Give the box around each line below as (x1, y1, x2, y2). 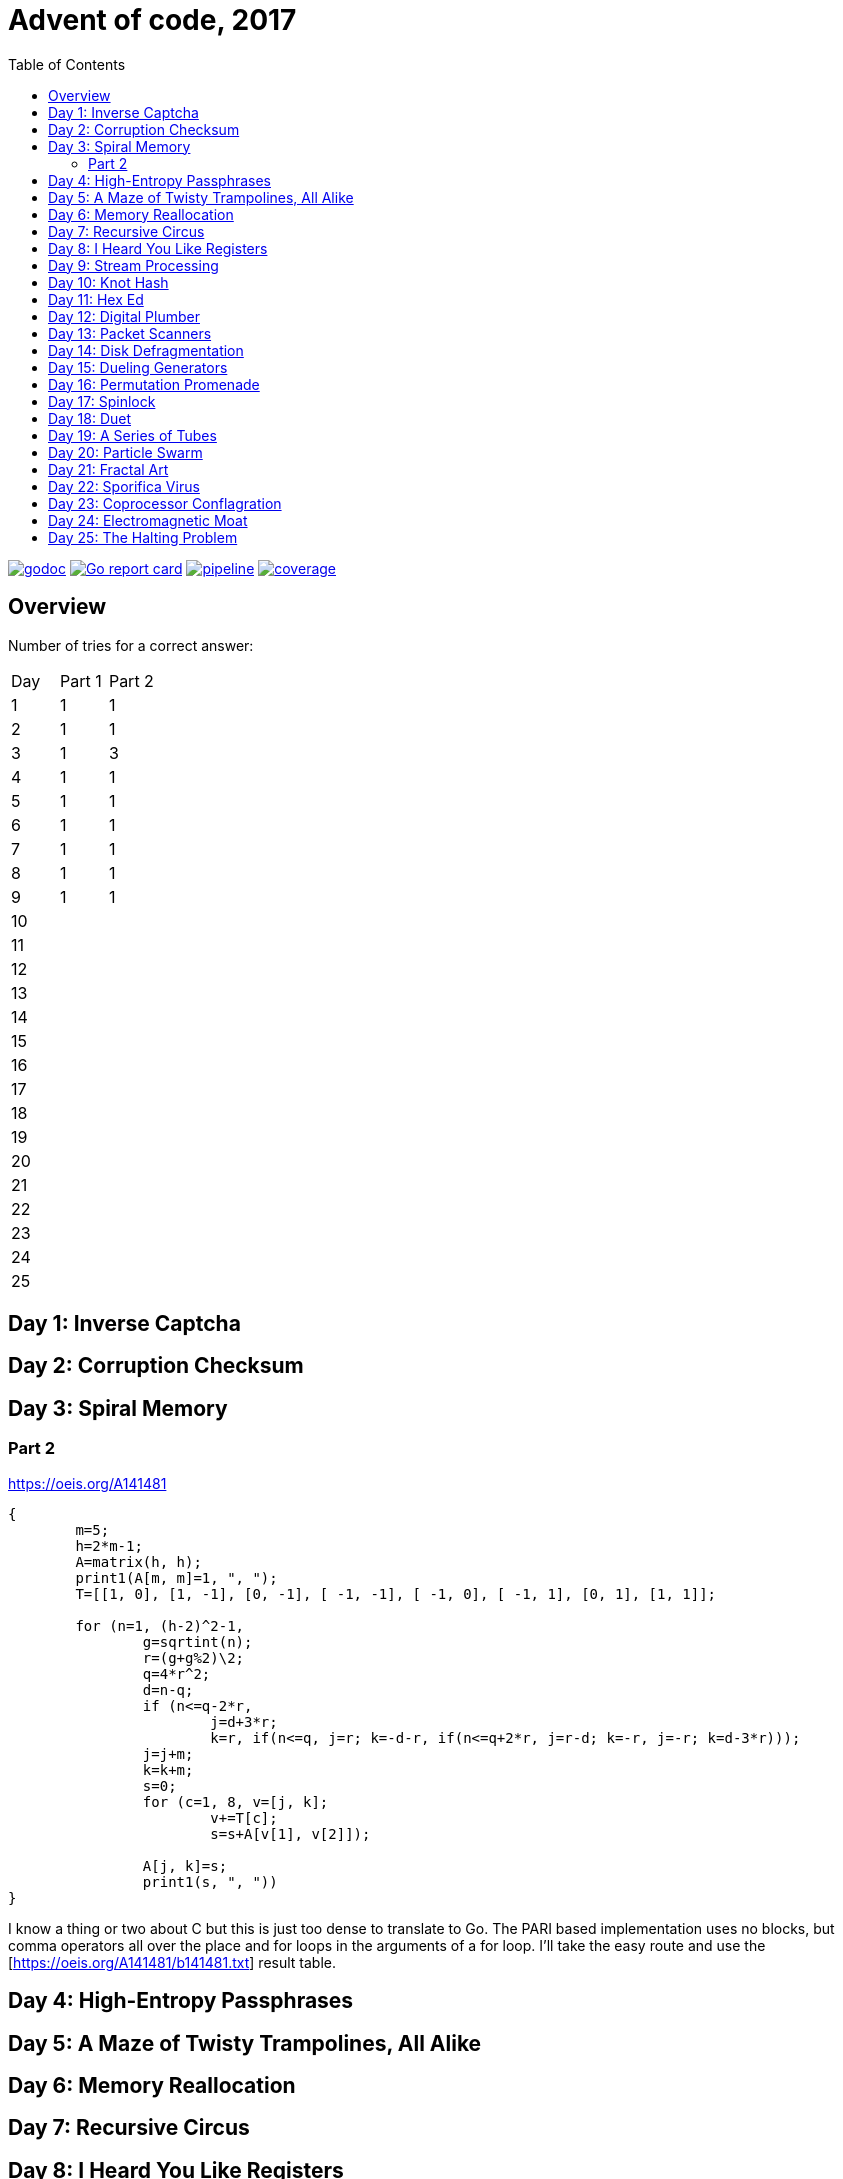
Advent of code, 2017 (8, 3, 297, 37)
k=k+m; (142, 1761, 194, 1778)
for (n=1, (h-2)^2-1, (75, 1617, 245, 1634)
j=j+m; (142, 1745, 194, 1762)
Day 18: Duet (48, 409, 132, 427)
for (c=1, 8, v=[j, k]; (142, 1793, 329, 1810)
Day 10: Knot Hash (48, 273, 169, 291)
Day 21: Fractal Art (48, 460, 169, 478)
